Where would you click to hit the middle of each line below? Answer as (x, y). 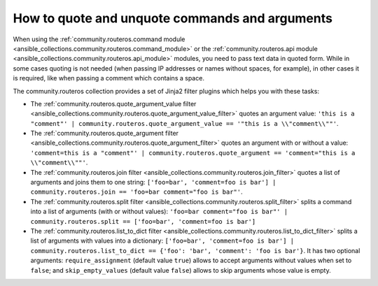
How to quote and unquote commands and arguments (173, 18)
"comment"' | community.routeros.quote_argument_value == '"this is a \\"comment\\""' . (184, 123)
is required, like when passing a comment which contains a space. (108, 78)
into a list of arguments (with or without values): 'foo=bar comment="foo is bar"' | (159, 212)
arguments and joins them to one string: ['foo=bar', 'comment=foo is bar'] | (153, 183)
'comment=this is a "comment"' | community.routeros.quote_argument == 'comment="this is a (193, 153)
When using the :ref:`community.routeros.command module (99, 39)
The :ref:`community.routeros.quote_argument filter (104, 134)
